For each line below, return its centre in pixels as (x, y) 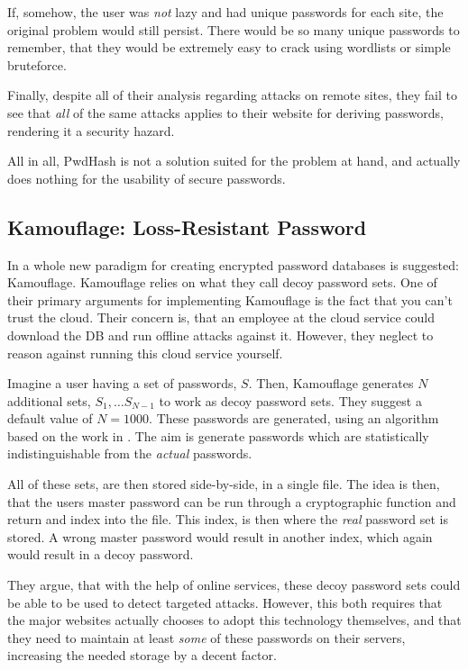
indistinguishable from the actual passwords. (130, 453)
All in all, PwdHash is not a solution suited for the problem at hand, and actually (234, 161)
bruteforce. (37, 64)
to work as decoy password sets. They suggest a (290, 400)
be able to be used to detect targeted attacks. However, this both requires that (225, 602)
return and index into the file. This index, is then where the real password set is (228, 519)
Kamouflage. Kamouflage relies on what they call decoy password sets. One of (222, 282)
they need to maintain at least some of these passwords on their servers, (206, 637)
